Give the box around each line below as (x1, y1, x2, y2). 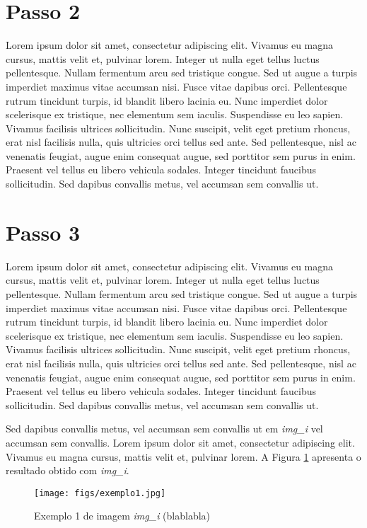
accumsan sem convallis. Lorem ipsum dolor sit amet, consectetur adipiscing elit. (6, 435, 355, 449)
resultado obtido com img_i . (6, 463, 129, 478)
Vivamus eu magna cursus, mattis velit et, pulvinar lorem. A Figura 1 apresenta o (6, 449, 361, 464)
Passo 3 (6, 217, 81, 246)
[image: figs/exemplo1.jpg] (34, 488, 166, 498)
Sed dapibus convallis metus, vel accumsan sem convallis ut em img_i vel (6, 421, 323, 436)
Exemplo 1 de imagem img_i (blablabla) (34, 508, 211, 523)
